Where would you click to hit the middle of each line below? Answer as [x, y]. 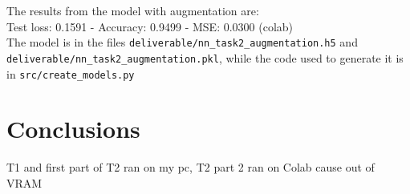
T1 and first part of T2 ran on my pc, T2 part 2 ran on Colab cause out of [191, 167]
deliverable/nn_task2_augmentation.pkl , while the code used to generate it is [205, 57]
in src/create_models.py [71, 73]
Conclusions [73, 129]
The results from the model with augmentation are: [133, 10]
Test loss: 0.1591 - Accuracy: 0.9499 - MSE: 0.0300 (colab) [150, 26]
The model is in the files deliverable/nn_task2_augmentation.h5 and [182, 42]
